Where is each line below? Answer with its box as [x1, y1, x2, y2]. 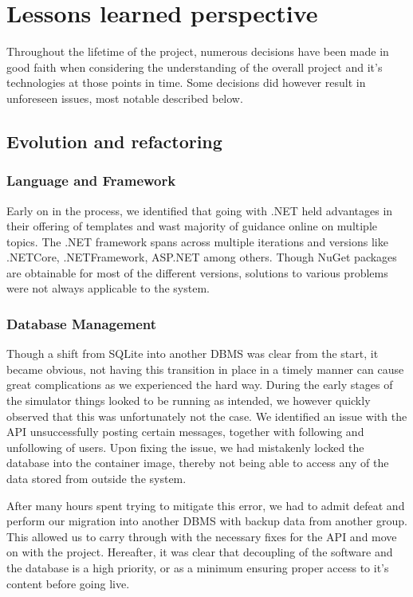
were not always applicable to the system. [6, 280, 210, 297]
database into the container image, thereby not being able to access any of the [6, 454, 389, 471]
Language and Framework [6, 171, 176, 190]
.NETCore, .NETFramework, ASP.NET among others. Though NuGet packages [6, 249, 397, 265]
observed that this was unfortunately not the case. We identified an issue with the [6, 407, 407, 424]
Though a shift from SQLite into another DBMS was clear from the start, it [6, 345, 379, 362]
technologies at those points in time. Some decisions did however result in [6, 74, 366, 91]
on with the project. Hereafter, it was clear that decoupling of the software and [6, 544, 393, 560]
